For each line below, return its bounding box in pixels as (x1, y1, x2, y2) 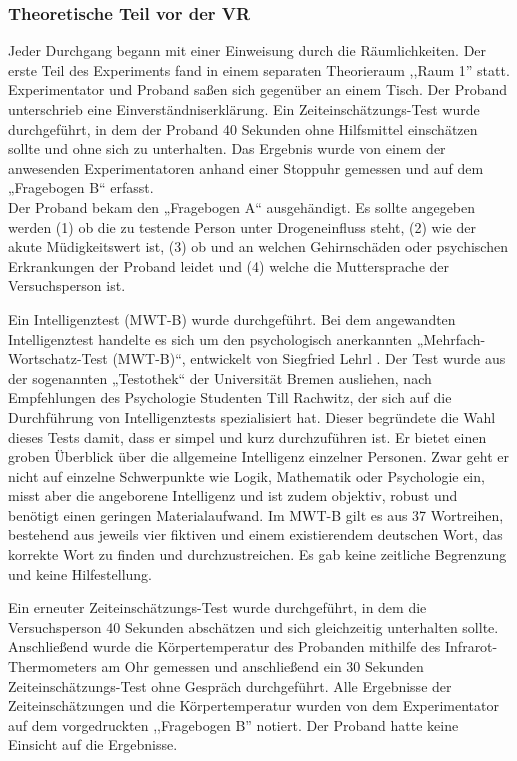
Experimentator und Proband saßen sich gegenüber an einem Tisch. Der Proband (8, 79, 508, 100)
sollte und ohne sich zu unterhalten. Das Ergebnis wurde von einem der (8, 138, 446, 159)
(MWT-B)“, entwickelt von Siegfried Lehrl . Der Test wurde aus (112, 348, 506, 369)
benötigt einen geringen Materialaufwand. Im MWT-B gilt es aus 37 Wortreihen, (8, 504, 504, 525)
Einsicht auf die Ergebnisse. (8, 734, 178, 755)
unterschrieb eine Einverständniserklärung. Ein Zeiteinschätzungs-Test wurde (8, 99, 480, 119)
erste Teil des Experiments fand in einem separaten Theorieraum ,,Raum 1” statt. (8, 59, 510, 80)
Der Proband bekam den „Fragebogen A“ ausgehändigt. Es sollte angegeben (8, 196, 476, 217)
